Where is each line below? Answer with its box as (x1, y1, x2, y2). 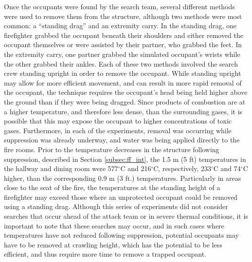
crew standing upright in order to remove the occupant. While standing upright (4, 68, 241, 78)
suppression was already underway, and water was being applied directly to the (4, 135, 240, 145)
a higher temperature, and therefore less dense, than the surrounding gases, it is (4, 106, 243, 116)
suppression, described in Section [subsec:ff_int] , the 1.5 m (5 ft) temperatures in (4, 154, 246, 164)
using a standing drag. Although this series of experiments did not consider (4, 201, 228, 211)
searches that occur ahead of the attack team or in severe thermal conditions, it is (4, 211, 248, 221)
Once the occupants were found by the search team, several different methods (4, 1, 235, 11)
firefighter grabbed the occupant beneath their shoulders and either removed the (4, 30, 244, 40)
